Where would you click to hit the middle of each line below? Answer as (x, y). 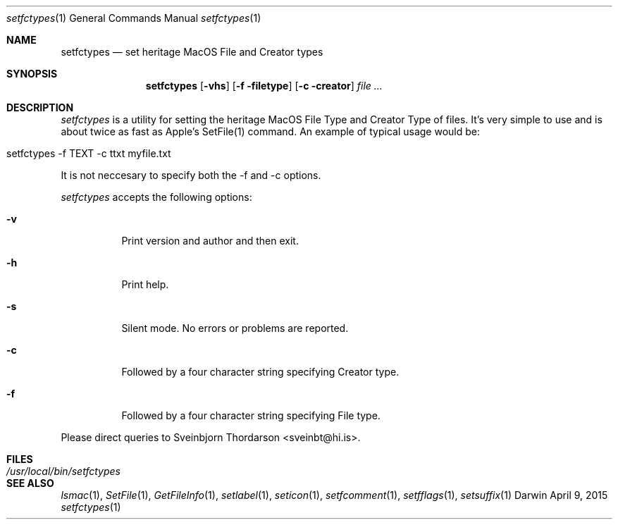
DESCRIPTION (40, 107)
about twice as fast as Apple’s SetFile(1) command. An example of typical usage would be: (270, 131)
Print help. (145, 284)
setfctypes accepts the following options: (156, 197)
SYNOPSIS (32, 74)
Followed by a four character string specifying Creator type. (260, 372)
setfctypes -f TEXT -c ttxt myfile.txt (89, 153)
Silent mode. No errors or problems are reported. (235, 328)
